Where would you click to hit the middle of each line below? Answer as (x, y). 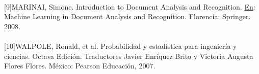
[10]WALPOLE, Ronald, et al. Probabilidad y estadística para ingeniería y (121, 46)
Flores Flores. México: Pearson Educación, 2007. (80, 66)
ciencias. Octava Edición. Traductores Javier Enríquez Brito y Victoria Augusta (129, 56)
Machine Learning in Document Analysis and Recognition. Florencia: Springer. (127, 16)
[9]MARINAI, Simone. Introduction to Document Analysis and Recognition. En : (130, 6)
